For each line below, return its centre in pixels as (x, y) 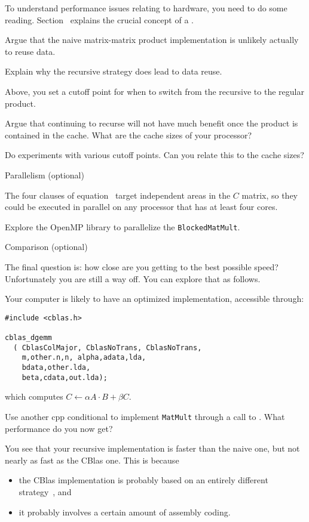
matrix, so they (270, 195)
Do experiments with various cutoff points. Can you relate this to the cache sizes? (154, 155)
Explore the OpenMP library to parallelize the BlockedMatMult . (123, 226)
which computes (34, 396)
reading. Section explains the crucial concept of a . (99, 19)
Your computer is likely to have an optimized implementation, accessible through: (154, 299)
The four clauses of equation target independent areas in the (118, 195)
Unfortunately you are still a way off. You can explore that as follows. (133, 278)
